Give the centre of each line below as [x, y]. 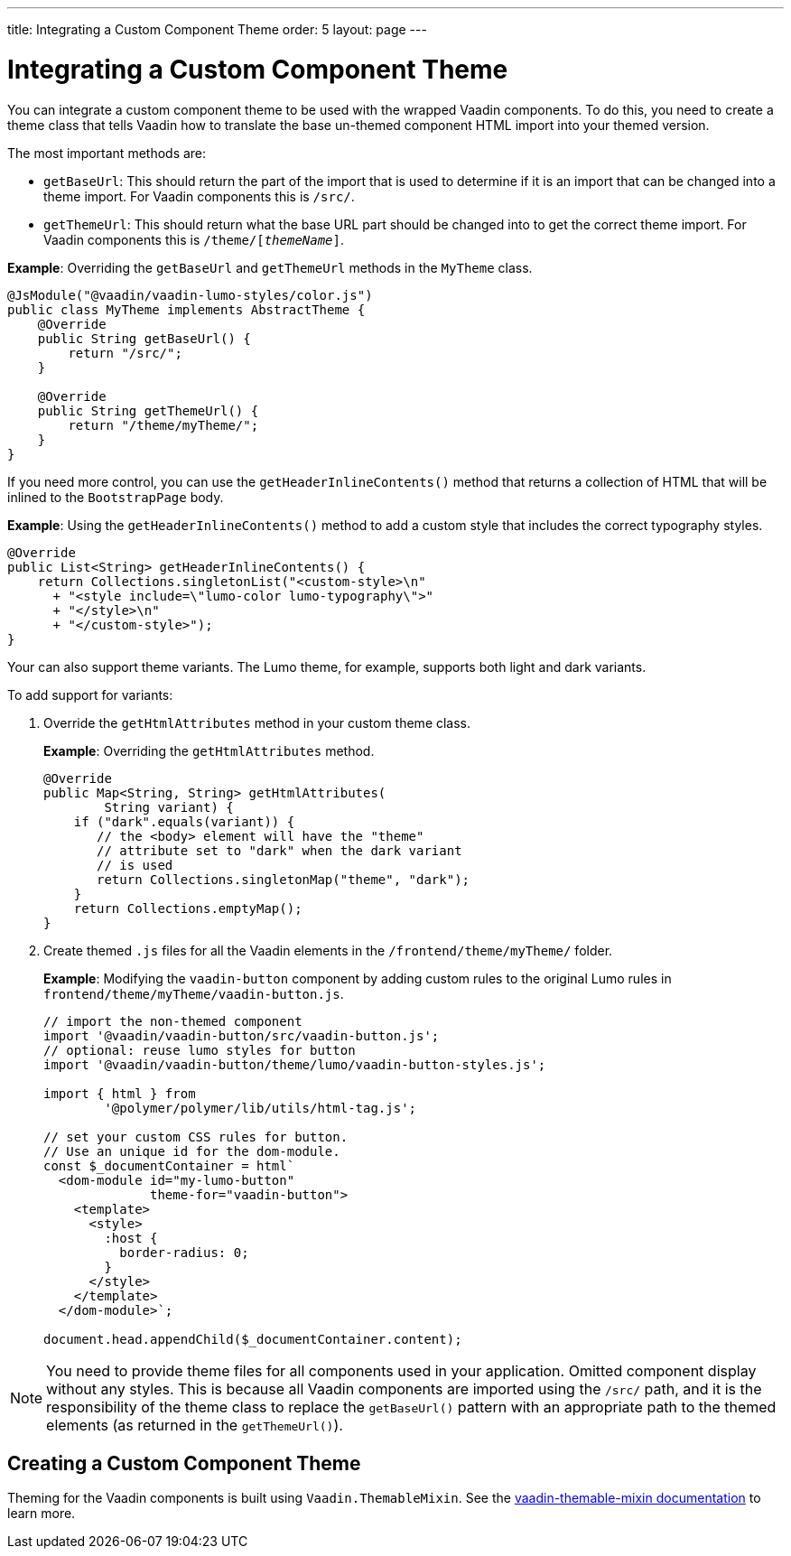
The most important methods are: [107, 153]
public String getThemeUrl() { [148, 410]
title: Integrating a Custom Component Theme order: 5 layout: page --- [217, 29]
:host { [131, 1238]
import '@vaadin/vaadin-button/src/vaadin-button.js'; [242, 1035]
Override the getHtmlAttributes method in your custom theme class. [257, 722]
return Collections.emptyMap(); [188, 908]
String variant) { [169, 807]
